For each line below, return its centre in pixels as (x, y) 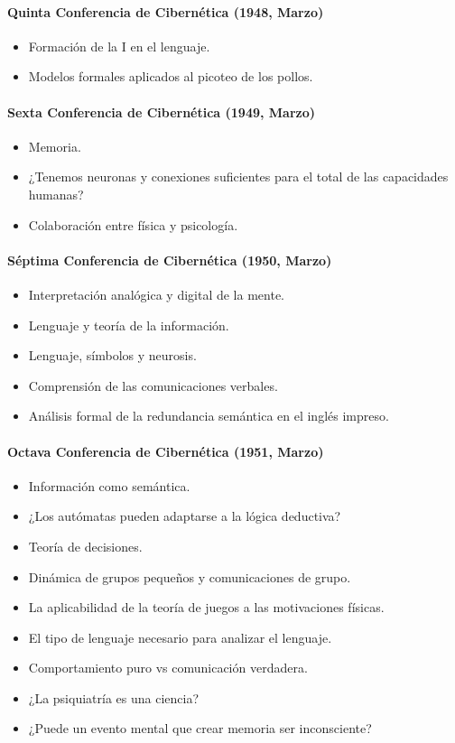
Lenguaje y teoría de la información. (129, 325)
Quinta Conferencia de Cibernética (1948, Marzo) (166, 11)
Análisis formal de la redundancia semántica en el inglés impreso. (209, 416)
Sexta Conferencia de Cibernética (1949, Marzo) (162, 111)
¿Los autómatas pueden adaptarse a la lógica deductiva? (185, 516)
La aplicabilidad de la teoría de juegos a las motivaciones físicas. (206, 607)
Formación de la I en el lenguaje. (119, 46)
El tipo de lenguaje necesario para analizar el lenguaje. (180, 637)
